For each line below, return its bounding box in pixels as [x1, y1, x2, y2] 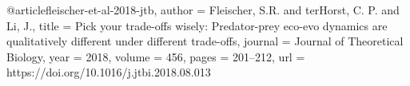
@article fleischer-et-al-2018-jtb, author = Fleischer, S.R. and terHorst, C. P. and [6, 2, 400, 18]
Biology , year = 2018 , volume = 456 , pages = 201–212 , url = [6, 48, 305, 64]
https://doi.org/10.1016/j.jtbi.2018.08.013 [6, 64, 211, 80]
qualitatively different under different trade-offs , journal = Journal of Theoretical [6, 33, 404, 49]
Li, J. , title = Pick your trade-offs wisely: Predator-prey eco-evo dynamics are [6, 17, 388, 33]
